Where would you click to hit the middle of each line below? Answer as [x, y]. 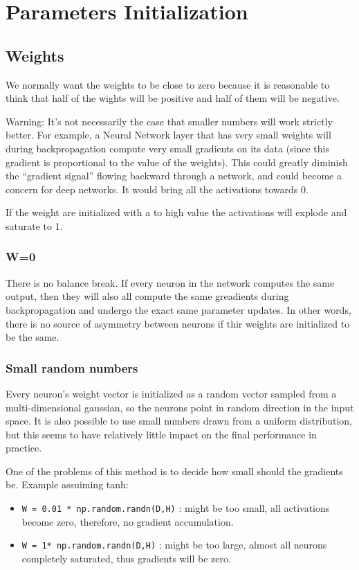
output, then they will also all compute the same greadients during [147, 296]
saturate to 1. [34, 225]
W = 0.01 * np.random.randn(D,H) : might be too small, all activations [176, 508]
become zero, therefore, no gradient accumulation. [128, 521]
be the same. [33, 337]
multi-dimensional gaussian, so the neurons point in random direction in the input [180, 407]
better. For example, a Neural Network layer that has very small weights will [168, 135]
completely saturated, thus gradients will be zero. [126, 558]
